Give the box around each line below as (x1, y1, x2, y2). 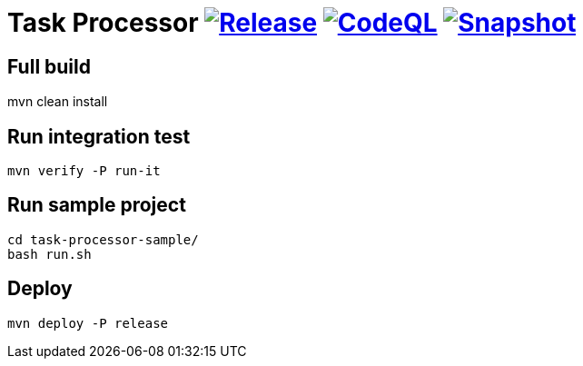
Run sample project (7, 193, 186, 217)
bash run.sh (7, 246, 92, 262)
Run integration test (7, 124, 191, 148)
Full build (7, 54, 91, 78)
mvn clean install (7, 94, 108, 110)
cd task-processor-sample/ (7, 232, 199, 247)
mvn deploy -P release (7, 315, 169, 331)
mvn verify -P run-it (7, 163, 161, 179)
